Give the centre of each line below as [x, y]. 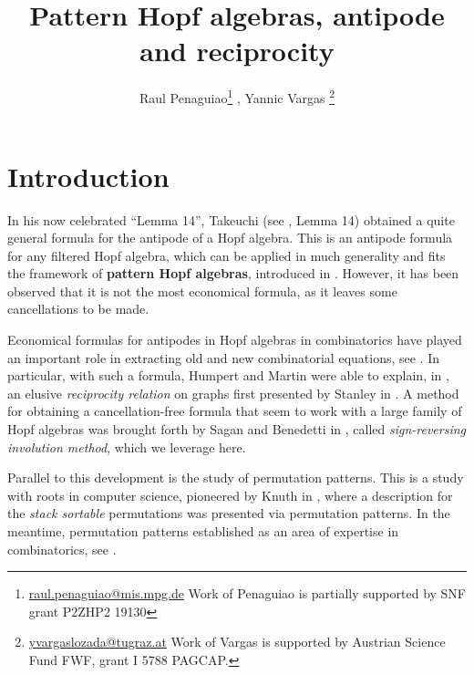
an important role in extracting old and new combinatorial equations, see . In [224, 357]
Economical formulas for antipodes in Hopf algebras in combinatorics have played [235, 340]
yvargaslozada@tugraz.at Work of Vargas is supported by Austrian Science [237, 642]
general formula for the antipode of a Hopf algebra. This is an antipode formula [230, 238]
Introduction [88, 176]
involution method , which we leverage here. [127, 447]
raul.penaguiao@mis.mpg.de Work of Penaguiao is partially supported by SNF [247, 593]
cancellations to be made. [78, 309]
